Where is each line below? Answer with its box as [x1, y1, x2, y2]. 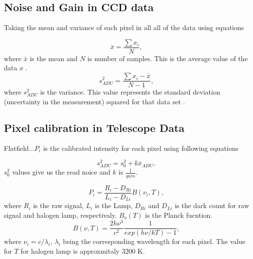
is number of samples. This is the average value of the [87, 53, 248, 63]
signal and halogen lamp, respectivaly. [4, 210, 117, 220]
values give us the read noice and [12, 167, 110, 177]
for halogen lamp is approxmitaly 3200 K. [20, 246, 145, 256]
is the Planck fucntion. [145, 210, 213, 220]
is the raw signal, [33, 200, 84, 210]
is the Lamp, [95, 200, 133, 210]
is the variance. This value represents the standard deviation [40, 87, 220, 97]
